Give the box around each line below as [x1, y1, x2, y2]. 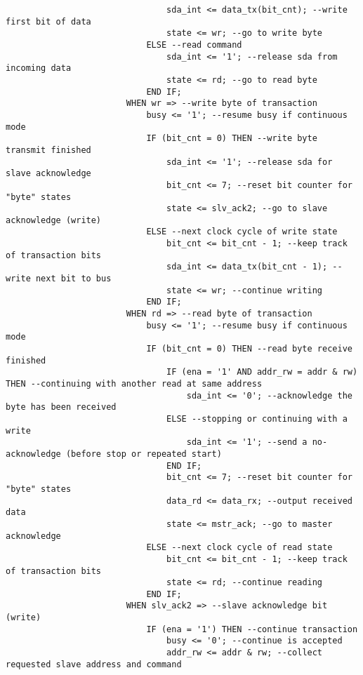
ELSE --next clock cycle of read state [146, 542, 333, 553]
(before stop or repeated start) [65, 448, 222, 459]
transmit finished [6, 145, 91, 155]
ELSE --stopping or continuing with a [166, 413, 348, 424]
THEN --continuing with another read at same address [6, 379, 263, 389]
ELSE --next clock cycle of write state [146, 227, 338, 237]
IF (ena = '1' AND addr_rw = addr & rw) [166, 367, 358, 377]
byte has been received [6, 402, 117, 413]
